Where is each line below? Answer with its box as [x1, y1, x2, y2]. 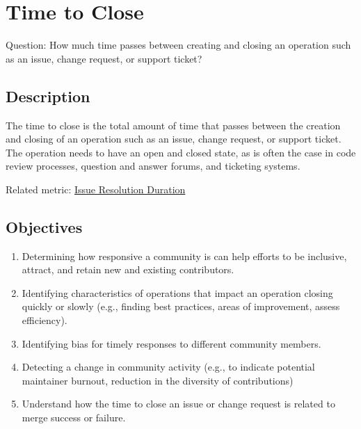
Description [6, 85, 90, 106]
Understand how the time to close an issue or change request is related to [22, 396, 335, 411]
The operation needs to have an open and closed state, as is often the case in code [6, 145, 356, 159]
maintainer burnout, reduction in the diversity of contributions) [22, 373, 294, 387]
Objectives [6, 216, 83, 237]
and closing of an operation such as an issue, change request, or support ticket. [6, 131, 342, 146]
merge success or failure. [22, 410, 126, 425]
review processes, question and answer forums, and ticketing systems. [6, 159, 300, 173]
